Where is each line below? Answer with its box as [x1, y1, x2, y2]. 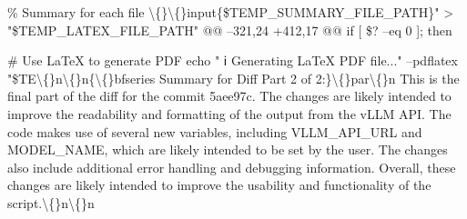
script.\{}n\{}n [7, 193, 95, 212]
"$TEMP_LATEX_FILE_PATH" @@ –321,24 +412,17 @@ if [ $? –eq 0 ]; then [7, 20, 452, 39]
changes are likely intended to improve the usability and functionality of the [7, 175, 431, 194]
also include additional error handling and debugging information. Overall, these [7, 157, 456, 176]
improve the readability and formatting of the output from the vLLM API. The [7, 104, 452, 123]
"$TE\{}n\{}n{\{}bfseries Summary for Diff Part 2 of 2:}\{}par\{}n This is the [7, 68, 460, 87]
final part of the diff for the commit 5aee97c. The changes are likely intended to [7, 86, 452, 105]
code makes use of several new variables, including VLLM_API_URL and [7, 122, 422, 141]
